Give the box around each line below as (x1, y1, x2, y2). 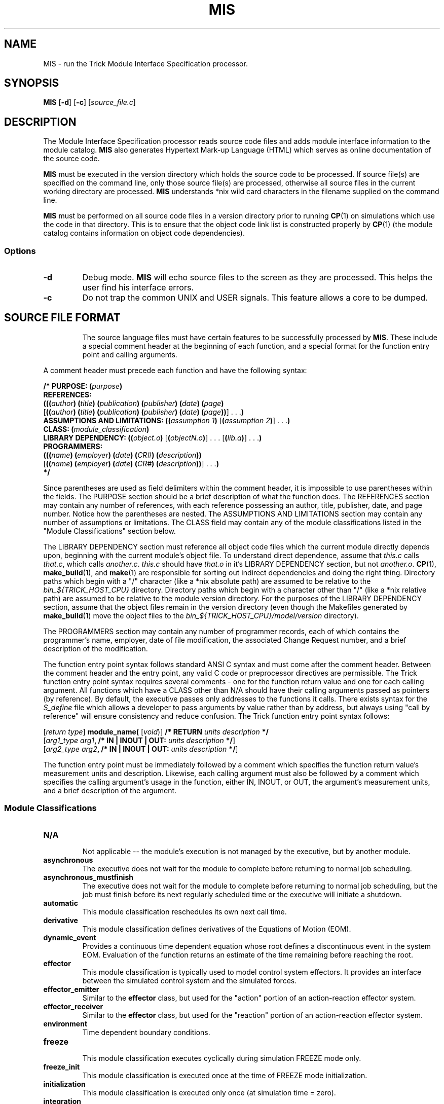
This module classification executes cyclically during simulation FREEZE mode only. (82, 1053, 361, 1062)
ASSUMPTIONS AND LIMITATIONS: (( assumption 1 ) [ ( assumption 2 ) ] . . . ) (43, 416, 290, 425)
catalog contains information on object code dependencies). (43, 229, 245, 238)
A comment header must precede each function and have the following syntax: (43, 365, 307, 375)
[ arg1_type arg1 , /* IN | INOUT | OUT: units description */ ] (43, 735, 236, 745)
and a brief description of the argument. (43, 786, 177, 795)
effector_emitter (43, 984, 99, 993)
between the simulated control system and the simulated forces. (82, 976, 297, 985)
